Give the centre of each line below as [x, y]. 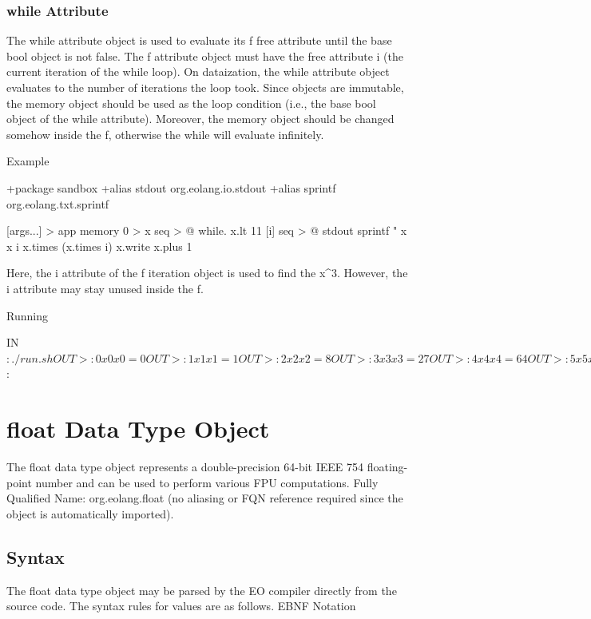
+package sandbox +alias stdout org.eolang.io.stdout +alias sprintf [171, 187]
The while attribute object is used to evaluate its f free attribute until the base [199, 40]
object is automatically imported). [90, 513]
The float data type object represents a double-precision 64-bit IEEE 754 [185, 467]
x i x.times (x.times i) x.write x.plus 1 [99, 246]
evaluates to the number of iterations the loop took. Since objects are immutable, [205, 87]
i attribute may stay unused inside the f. [105, 288]
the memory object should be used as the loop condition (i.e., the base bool [191, 103]
